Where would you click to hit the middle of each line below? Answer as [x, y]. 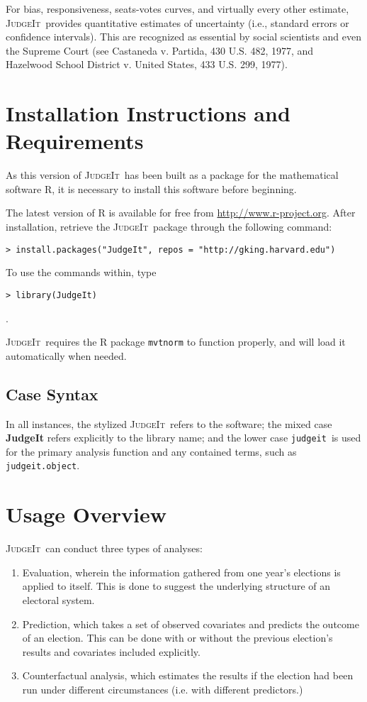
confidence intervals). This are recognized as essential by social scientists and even [184, 37]
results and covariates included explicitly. [111, 651]
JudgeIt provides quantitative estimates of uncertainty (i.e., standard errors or [177, 22]
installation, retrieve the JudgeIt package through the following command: [169, 227]
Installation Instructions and [148, 113]
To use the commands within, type [81, 272]
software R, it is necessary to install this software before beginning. [151, 188]
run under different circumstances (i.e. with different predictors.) [163, 689]
